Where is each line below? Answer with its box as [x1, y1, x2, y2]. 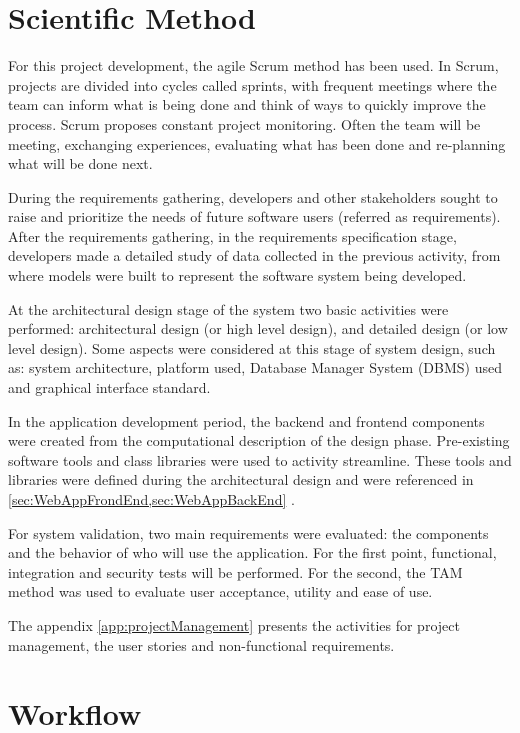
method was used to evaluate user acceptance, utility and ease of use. [8, 581, 433, 602]
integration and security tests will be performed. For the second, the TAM [8, 561, 463, 582]
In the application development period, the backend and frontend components [8, 410, 485, 431]
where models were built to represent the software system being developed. [8, 265, 467, 286]
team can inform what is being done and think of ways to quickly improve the [8, 94, 486, 115]
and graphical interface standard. [8, 377, 211, 398]
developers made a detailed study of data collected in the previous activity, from [8, 245, 501, 266]
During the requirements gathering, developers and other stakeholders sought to [8, 186, 498, 207]
